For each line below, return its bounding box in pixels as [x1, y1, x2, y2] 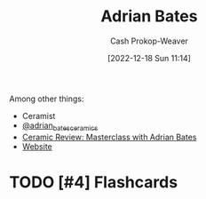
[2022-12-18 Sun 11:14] [107, 52, 191, 63]
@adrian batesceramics [21, 120, 99, 132]
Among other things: [9, 93, 84, 104]
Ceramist [21, 110, 56, 121]
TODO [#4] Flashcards [9, 171, 178, 192]
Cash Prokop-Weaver [109, 36, 189, 46]
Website [21, 140, 53, 152]
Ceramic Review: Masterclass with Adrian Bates [21, 131, 197, 142]
